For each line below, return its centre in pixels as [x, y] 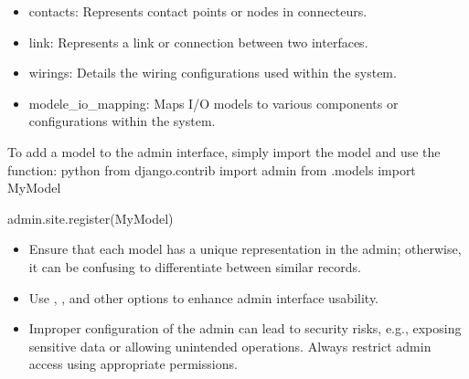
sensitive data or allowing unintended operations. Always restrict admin [230, 346]
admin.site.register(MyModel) [91, 218]
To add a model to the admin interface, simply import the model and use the [224, 151]
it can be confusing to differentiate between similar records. [195, 266]
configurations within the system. [122, 121]
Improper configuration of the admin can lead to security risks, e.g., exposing [245, 328]
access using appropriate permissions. [133, 364]
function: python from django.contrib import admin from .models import [212, 169]
